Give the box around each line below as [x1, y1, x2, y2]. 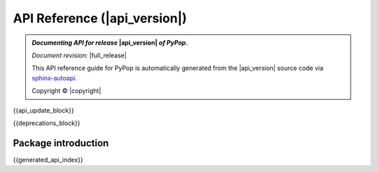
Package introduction [13, 137, 109, 149]
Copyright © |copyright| [31, 87, 101, 95]
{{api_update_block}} [13, 106, 74, 115]
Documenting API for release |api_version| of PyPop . [31, 38, 188, 47]
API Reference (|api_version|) [13, 10, 187, 26]
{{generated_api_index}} [13, 155, 83, 164]
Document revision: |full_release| [31, 51, 127, 59]
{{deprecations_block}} [13, 119, 80, 127]
